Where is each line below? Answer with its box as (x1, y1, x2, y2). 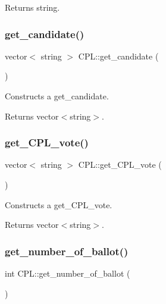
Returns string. (5, 1, 60, 13)
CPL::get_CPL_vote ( (78, 158, 162, 171)
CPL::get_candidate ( (78, 49, 159, 62)
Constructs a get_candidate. (5, 90, 109, 102)
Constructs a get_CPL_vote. (5, 198, 112, 211)
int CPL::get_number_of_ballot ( (5, 267, 130, 279)
